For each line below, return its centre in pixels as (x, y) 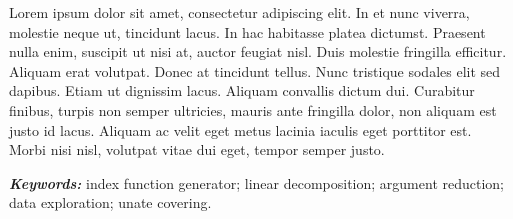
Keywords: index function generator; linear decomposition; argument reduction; (256, 182)
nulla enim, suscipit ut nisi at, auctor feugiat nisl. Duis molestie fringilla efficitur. (258, 51)
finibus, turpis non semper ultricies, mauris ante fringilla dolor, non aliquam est (253, 109)
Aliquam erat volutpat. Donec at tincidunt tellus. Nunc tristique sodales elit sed (255, 70)
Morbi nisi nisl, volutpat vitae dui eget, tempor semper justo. (197, 149)
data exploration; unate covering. (110, 202)
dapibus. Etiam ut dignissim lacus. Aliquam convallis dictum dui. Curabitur (242, 90)
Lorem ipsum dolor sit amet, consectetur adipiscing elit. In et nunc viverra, (239, 12)
